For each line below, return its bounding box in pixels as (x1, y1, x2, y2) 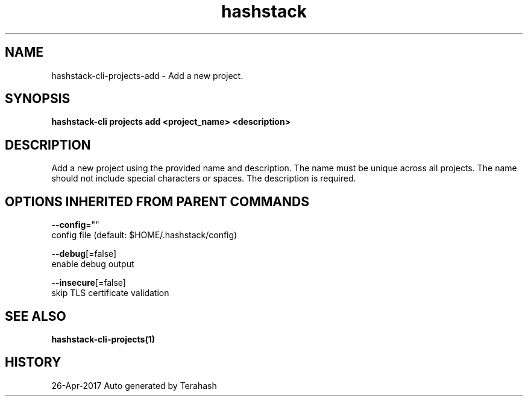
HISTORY (5, 355, 61, 370)
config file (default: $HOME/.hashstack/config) (51, 230, 237, 241)
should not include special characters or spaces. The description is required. (51, 173, 356, 184)
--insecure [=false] (51, 277, 126, 288)
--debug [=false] (51, 248, 117, 259)
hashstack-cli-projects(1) (51, 333, 156, 344)
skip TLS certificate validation (51, 288, 169, 298)
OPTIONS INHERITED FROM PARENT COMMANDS (5, 194, 309, 209)
